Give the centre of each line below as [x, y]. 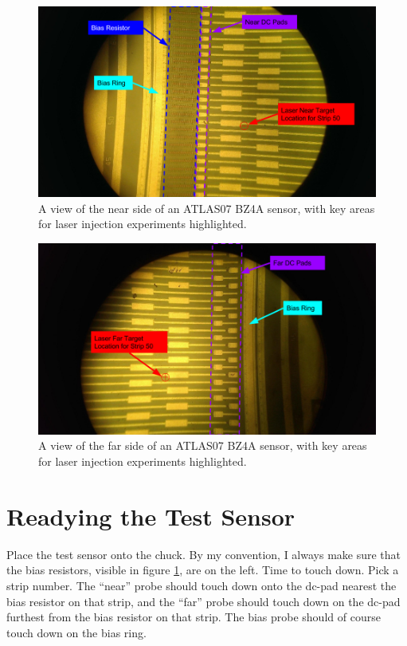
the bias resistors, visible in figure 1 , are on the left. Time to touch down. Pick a [203, 570]
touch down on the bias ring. [76, 632]
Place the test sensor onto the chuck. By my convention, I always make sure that [204, 554]
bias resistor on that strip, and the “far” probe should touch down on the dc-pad [203, 601]
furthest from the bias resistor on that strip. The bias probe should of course [194, 617]
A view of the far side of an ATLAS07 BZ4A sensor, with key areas [203, 445]
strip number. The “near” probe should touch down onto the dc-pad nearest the [202, 585]
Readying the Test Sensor [151, 516]
